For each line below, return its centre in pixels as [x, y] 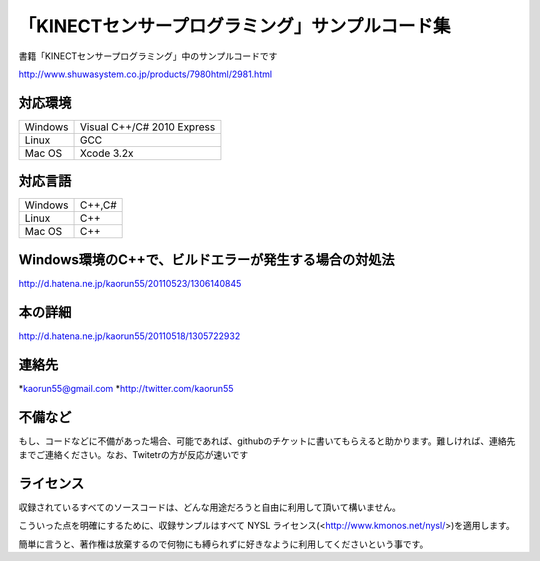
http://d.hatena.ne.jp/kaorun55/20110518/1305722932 [129, 336]
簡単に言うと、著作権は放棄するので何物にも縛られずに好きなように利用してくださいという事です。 [223, 544]
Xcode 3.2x [106, 153]
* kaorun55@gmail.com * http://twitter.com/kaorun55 [126, 388]
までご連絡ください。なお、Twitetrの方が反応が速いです [133, 454]
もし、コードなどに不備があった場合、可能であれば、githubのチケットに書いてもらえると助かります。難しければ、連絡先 [267, 441]
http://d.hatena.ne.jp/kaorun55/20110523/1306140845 [130, 283]
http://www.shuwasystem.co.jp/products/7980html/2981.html [145, 74]
